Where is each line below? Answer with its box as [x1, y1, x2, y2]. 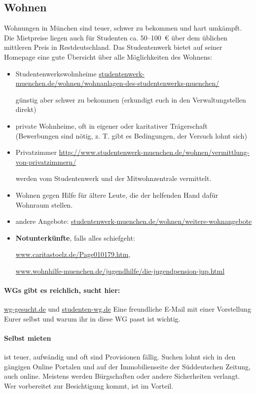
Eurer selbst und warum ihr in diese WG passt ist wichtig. [4, 313, 181, 323]
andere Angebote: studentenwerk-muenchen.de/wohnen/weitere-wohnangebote [15, 216, 252, 226]
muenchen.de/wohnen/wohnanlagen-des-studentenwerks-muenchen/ [15, 78, 219, 88]
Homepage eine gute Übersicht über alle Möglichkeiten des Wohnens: [4, 51, 212, 62]
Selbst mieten [4, 333, 51, 343]
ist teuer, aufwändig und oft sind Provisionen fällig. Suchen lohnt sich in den [4, 352, 236, 362]
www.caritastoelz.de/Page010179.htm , [15, 249, 131, 259]
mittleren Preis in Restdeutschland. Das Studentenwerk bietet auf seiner [4, 42, 222, 52]
